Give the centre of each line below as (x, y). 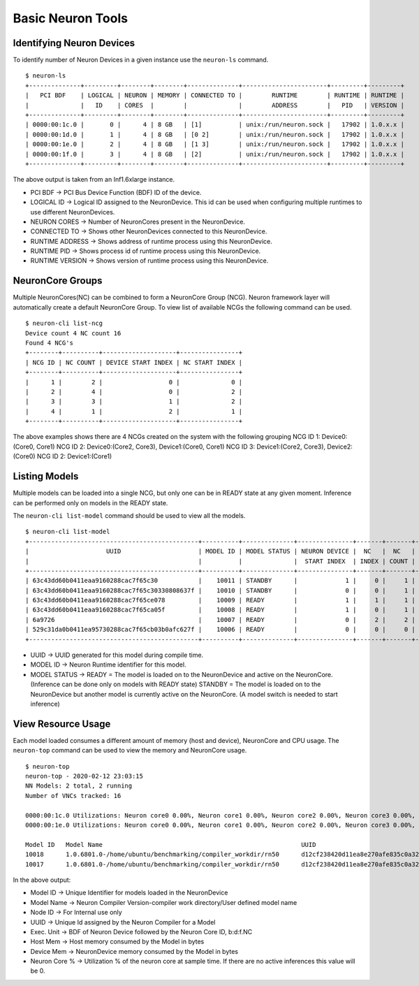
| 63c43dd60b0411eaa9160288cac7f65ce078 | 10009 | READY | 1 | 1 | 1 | (220, 600)
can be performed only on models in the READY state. (90, 502)
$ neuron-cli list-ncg (64, 324)
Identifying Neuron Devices (74, 43)
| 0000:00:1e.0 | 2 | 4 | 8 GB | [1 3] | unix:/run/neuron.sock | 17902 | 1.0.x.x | (215, 144)
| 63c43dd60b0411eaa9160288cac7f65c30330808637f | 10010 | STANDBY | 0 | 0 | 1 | (220, 590)
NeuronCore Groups (58, 281)
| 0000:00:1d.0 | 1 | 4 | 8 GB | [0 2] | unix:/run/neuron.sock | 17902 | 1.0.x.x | (215, 134)
